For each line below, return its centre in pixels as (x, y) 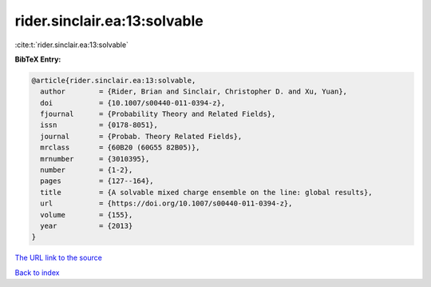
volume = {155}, (87, 215)
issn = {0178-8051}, (99, 125)
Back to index (37, 273)
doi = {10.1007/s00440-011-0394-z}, (133, 103)
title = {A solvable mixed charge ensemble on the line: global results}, (206, 192)
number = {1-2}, (87, 170)
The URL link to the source (59, 258)
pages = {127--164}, (97, 181)
